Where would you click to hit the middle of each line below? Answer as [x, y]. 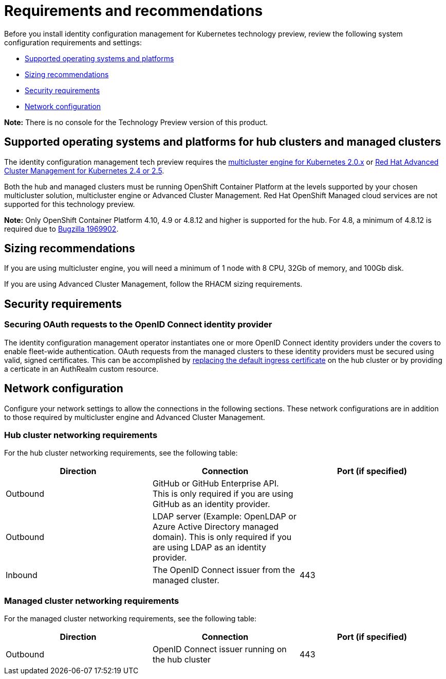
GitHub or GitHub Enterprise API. [216, 484]
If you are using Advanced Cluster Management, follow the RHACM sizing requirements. [153, 284]
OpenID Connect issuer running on [219, 649]
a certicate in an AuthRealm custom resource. [81, 369]
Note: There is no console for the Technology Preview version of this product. [136, 122]
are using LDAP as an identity [209, 547]
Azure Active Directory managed [216, 527]
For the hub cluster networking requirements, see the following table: [121, 453]
